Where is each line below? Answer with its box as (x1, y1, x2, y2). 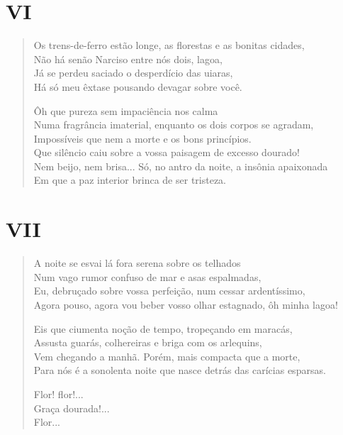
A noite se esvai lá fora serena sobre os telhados (33, 255, 241, 270)
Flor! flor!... (33, 386, 84, 401)
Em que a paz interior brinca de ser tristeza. (33, 172, 226, 187)
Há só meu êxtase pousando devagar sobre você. (33, 79, 242, 94)
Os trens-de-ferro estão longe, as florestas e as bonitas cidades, (33, 38, 305, 53)
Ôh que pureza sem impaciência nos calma (33, 103, 218, 118)
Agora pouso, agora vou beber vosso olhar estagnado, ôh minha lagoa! (33, 297, 338, 312)
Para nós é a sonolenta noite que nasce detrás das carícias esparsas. (33, 363, 326, 378)
